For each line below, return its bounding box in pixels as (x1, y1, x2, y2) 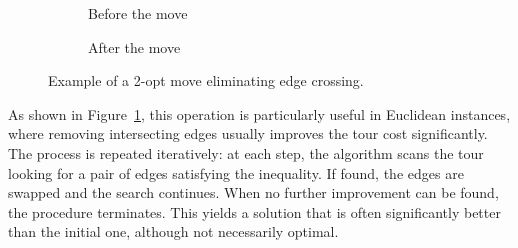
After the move (88, 36, 181, 57)
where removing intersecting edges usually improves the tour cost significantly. (8, 123, 488, 144)
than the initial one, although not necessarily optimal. (8, 221, 339, 242)
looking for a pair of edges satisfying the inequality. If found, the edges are (8, 162, 464, 183)
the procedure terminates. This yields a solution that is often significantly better (8, 201, 501, 222)
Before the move (88, 3, 188, 23)
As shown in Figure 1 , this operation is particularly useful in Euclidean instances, (8, 103, 511, 124)
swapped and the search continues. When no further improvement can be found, (8, 182, 499, 203)
